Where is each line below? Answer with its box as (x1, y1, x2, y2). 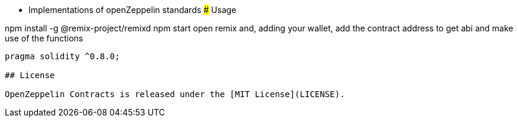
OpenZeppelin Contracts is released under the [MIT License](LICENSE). (5, 89, 345, 99)
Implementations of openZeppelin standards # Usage (28, 5, 237, 15)
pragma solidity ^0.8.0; (5, 52, 120, 61)
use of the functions (5, 33, 83, 43)
